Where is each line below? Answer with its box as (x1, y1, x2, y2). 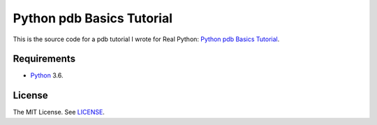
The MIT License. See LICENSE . (13, 108, 105, 117)
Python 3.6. (30, 71, 64, 80)
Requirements (13, 53, 76, 65)
